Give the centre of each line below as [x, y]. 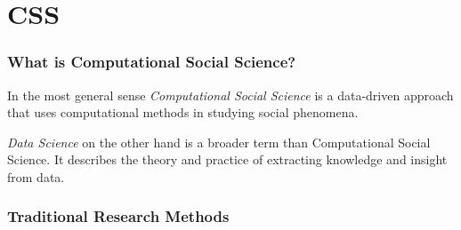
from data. [36, 176]
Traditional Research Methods [118, 216]
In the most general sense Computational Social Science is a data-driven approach [230, 95]
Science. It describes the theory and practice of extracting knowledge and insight [227, 159]
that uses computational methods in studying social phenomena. [183, 112]
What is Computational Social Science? [152, 62]
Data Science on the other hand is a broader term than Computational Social [219, 142]
